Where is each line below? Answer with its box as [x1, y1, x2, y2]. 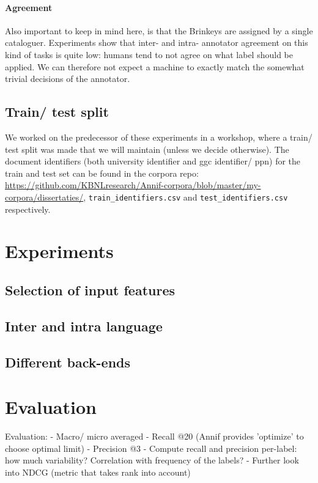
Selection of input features [5, 280, 176, 299]
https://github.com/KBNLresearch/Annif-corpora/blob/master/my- [5, 179, 261, 191]
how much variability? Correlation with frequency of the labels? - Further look [5, 454, 299, 466]
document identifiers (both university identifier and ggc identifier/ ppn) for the [5, 155, 301, 168]
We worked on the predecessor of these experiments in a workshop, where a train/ [5, 130, 312, 143]
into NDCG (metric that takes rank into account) [5, 465, 191, 478]
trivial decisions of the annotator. [5, 72, 130, 85]
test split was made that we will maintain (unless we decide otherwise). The [5, 142, 289, 155]
